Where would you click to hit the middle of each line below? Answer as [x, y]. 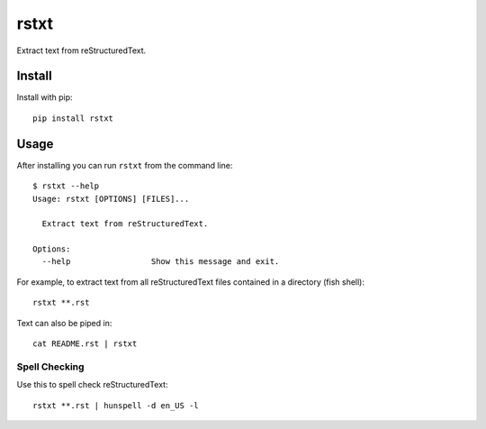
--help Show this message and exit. [161, 262]
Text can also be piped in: [64, 323]
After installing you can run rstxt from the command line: [125, 165]
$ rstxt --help [66, 186]
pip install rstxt [73, 118]
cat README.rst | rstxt [85, 344]
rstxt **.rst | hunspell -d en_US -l [116, 405]
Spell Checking [50, 367]
